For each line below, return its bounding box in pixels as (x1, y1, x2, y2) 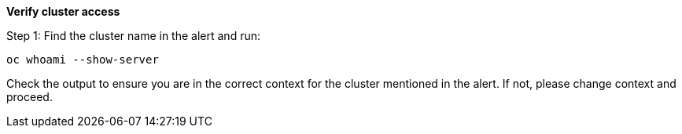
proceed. (6, 90, 53, 103)
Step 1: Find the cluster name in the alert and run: (6, 29, 260, 42)
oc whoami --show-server (6, 53, 159, 66)
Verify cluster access (6, 5, 120, 18)
